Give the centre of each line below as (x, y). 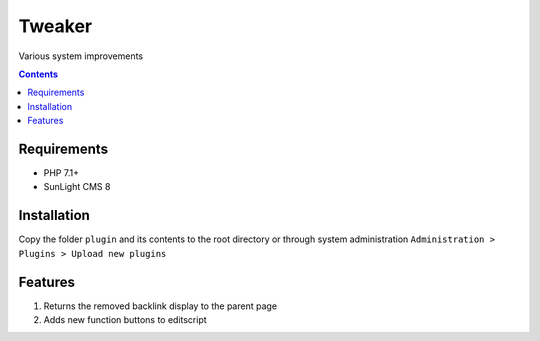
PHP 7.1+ (61, 173)
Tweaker (55, 26)
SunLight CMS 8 (77, 187)
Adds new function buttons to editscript (125, 319)
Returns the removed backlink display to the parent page (160, 306)
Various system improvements (81, 56)
